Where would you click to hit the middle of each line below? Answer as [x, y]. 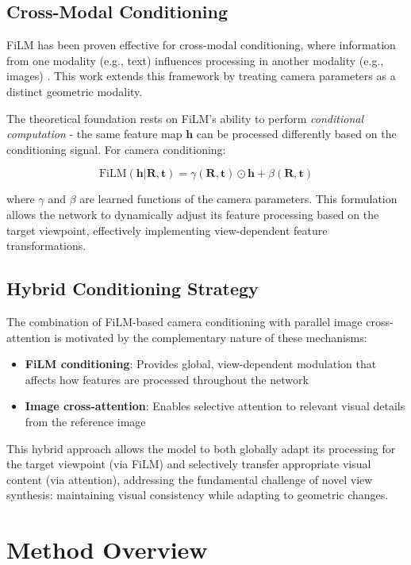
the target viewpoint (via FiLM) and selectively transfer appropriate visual [189, 464]
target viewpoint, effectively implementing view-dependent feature [167, 230]
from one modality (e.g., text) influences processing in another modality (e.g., [195, 60]
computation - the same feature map [94, 134]
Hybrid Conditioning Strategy [133, 288]
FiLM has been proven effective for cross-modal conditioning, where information [201, 45]
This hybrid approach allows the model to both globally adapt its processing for [201, 448]
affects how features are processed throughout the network [167, 379]
